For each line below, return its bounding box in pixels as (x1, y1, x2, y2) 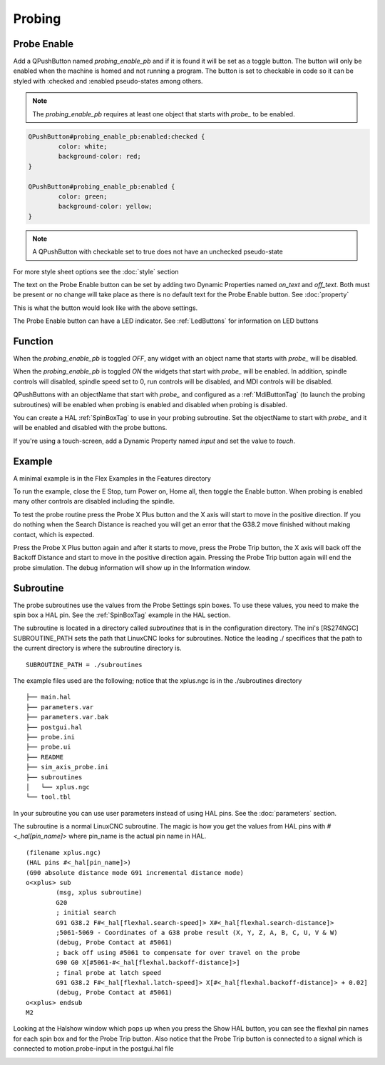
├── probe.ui (26, 743, 71, 751)
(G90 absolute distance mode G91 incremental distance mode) (26, 869, 244, 876)
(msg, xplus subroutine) (56, 889, 143, 896)
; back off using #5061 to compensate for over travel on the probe (56, 949, 301, 956)
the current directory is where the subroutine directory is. (13, 644, 182, 653)
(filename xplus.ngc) (26, 849, 101, 856)
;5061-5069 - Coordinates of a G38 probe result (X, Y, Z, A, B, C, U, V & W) (56, 929, 338, 936)
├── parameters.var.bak (26, 713, 109, 721)
